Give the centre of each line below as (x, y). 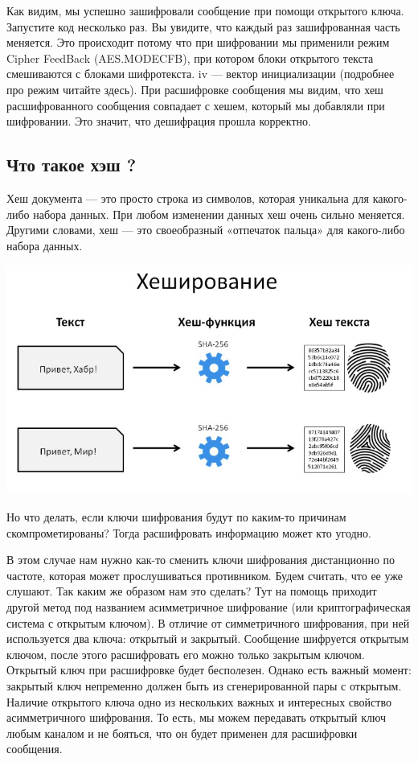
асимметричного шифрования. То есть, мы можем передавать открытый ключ (196, 717)
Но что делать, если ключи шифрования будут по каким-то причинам (176, 517)
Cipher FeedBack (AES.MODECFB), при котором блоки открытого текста (190, 58)
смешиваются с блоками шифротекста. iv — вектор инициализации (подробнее (201, 74)
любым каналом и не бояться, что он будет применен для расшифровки (182, 733)
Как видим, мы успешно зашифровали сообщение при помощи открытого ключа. (205, 10)
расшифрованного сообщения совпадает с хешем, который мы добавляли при (196, 105)
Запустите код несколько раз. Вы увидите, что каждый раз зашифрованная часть (203, 26)
